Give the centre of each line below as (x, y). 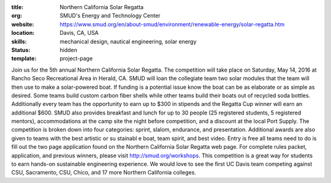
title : (17, 7)
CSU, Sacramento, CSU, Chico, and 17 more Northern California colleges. (104, 173)
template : (24, 59)
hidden (69, 50)
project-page (76, 59)
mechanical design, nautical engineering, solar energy (128, 41)
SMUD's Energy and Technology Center (110, 16)
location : (23, 33)
